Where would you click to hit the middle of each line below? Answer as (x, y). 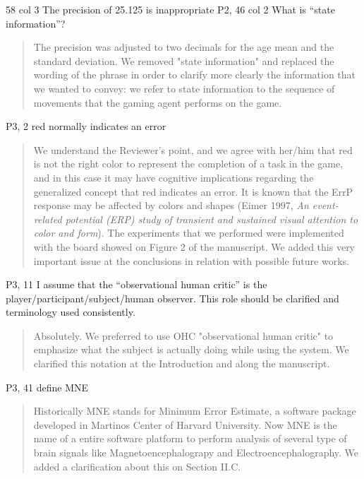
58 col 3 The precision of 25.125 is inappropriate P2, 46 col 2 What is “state (170, 9)
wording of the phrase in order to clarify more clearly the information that (194, 75)
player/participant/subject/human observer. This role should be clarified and (172, 298)
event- (325, 205)
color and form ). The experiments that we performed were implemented (189, 233)
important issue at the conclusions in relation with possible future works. (191, 260)
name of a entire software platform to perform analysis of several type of (190, 438)
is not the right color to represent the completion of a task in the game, (188, 164)
